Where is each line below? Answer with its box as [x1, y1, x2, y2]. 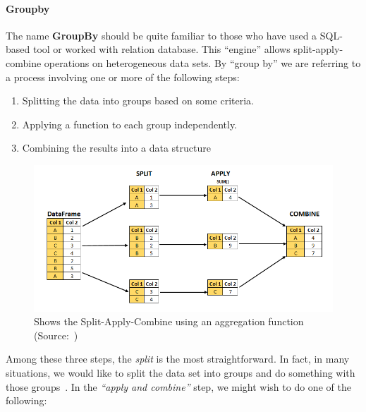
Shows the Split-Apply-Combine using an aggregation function [34, 314, 304, 329]
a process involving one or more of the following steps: [6, 69, 240, 84]
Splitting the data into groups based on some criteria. [22, 93, 254, 108]
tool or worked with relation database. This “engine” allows [32, 42, 291, 56]
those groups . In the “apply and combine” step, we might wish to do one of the [6, 379, 351, 394]
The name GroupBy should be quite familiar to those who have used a [6, 28, 317, 42]
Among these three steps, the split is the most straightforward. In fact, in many [6, 351, 350, 366]
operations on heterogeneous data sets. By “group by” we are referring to [44, 55, 361, 70]
